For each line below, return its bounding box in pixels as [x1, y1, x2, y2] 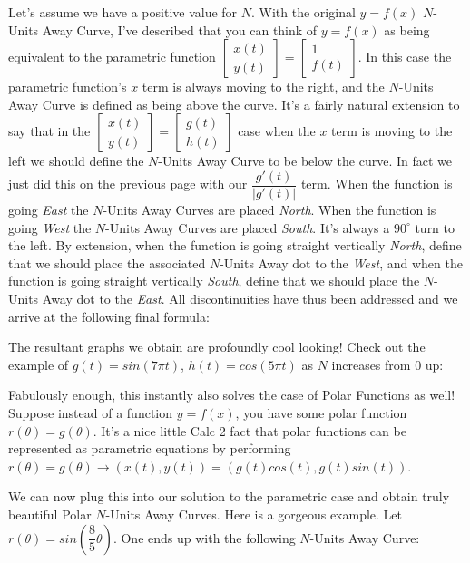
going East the [8, 200, 89, 219]
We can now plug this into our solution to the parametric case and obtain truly [8, 487, 450, 506]
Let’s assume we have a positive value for [8, 3, 238, 21]
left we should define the [8, 151, 144, 170]
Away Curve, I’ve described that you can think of [42, 20, 318, 39]
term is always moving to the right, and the [142, 77, 385, 96]
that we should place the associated [8, 253, 206, 272]
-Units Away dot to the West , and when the [220, 253, 463, 272]
